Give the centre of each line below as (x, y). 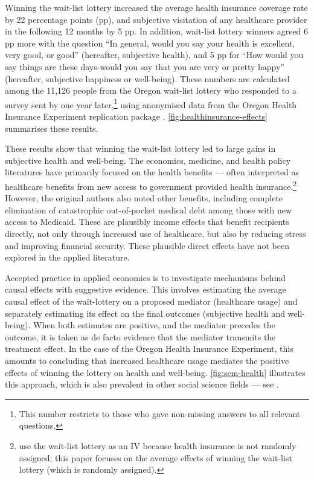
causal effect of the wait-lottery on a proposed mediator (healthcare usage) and (151, 301)
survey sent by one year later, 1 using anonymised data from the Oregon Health (151, 103)
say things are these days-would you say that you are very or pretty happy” (145, 66)
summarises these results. (52, 128)
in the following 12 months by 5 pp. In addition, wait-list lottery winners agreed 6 (157, 31)
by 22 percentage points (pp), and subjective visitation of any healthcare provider (156, 19)
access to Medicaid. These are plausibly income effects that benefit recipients (147, 222)
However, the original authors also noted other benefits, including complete (144, 198)
